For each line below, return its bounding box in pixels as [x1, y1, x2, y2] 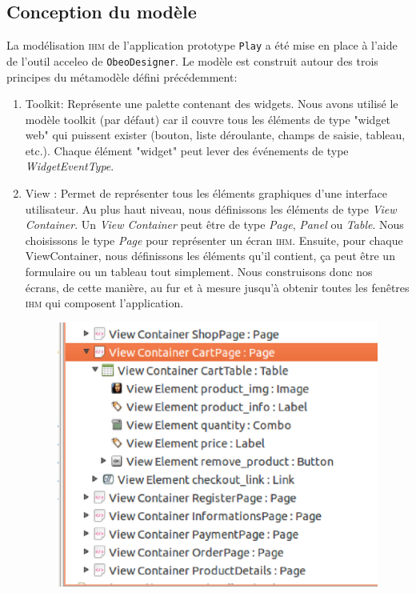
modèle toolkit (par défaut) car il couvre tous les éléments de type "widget [25, 110, 391, 127]
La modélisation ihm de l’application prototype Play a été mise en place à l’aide [6, 37, 398, 54]
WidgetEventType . [25, 158, 114, 174]
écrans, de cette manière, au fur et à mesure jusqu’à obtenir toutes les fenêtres [25, 278, 410, 295]
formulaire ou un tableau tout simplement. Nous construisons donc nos [25, 263, 373, 280]
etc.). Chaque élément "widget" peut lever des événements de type [25, 142, 349, 158]
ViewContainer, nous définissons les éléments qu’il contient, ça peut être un [25, 247, 395, 264]
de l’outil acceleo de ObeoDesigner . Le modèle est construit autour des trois [6, 52, 378, 69]
